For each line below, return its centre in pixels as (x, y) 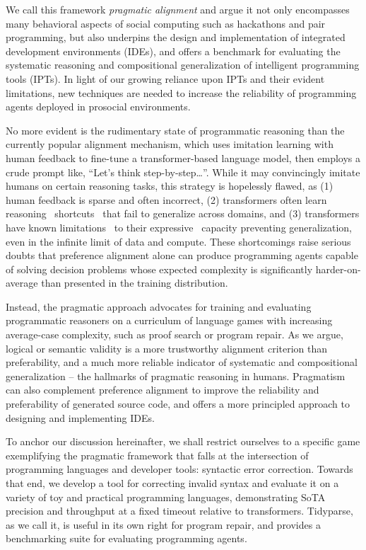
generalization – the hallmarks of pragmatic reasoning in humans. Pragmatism (176, 376)
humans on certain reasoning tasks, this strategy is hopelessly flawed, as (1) (170, 186)
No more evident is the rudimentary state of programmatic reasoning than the (175, 130)
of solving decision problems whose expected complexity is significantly (159, 269)
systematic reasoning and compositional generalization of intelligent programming (183, 65)
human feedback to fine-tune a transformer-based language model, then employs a (183, 157)
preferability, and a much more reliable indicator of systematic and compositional (182, 362)
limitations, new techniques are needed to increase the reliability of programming (181, 92)
